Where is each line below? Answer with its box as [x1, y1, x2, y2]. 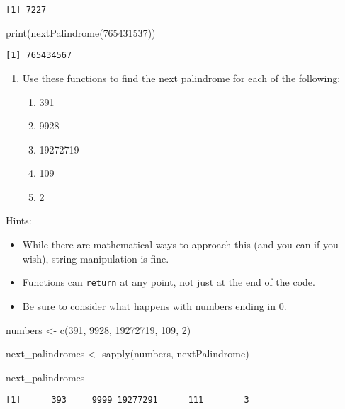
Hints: [6, 213, 32, 228]
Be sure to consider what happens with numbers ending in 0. [22, 298, 287, 313]
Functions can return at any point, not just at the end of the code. [22, 275, 315, 289]
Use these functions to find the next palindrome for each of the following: [22, 70, 341, 85]
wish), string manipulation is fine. [22, 250, 169, 265]
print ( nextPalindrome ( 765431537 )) [6, 25, 156, 40]
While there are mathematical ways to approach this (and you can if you [22, 237, 339, 252]
